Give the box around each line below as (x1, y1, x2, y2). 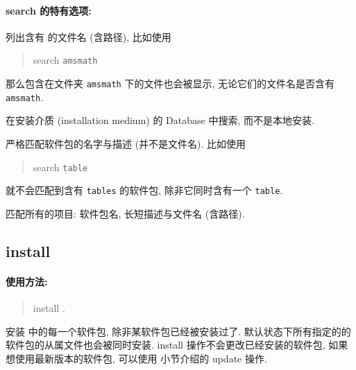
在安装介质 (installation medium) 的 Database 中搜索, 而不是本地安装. (6, 113, 314, 127)
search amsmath (33, 53, 98, 67)
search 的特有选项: (6, 3, 92, 17)
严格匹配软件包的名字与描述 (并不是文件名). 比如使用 (6, 136, 246, 150)
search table (33, 159, 88, 174)
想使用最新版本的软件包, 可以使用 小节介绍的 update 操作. (6, 351, 267, 365)
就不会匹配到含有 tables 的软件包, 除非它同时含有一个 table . (6, 183, 283, 197)
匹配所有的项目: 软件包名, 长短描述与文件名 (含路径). (6, 206, 245, 220)
